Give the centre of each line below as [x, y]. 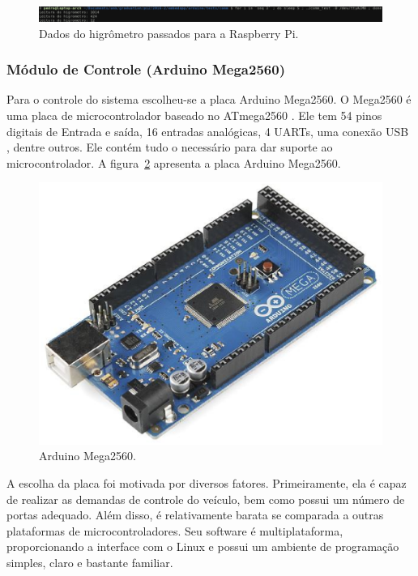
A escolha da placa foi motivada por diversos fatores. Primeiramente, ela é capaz [207, 482]
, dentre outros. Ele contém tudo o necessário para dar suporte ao [170, 147]
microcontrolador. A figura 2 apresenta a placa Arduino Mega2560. [174, 162]
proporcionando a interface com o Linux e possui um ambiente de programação [203, 546]
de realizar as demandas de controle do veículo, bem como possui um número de [206, 499]
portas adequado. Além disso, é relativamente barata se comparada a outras [195, 515]
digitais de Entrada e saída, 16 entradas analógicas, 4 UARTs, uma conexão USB [208, 131]
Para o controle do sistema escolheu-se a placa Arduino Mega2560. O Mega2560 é [209, 99]
